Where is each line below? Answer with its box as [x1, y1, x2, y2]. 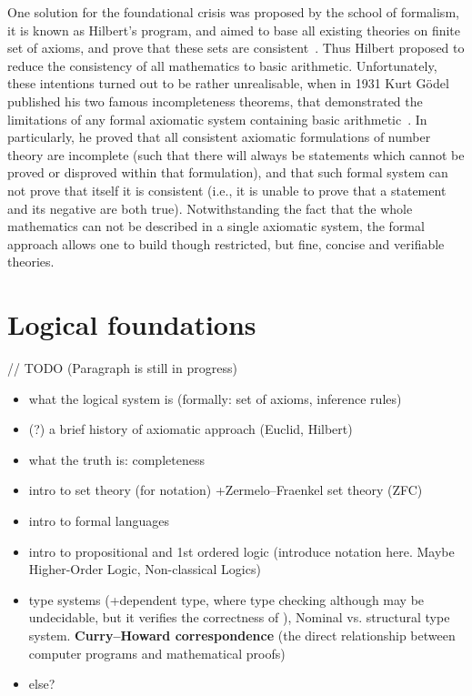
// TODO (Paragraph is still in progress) [7, 358, 237, 378]
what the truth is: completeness [28, 449, 205, 469]
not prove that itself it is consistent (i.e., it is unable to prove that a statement [7, 180, 447, 199]
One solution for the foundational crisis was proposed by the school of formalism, [7, 3, 459, 21]
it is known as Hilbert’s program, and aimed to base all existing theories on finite [7, 20, 461, 39]
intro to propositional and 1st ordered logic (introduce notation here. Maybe [28, 541, 455, 560]
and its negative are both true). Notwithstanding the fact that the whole [7, 198, 413, 217]
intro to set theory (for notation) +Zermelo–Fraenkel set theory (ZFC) [28, 480, 423, 499]
